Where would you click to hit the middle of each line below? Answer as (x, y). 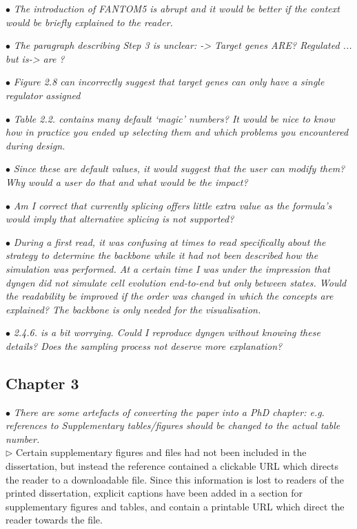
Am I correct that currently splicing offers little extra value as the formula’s (173, 205)
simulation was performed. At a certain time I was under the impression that (168, 268)
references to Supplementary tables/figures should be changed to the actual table (173, 425)
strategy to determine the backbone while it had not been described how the (162, 255)
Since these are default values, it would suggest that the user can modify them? (179, 168)
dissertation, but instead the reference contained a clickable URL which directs (172, 466)
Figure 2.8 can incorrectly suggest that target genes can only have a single (169, 82)
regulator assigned (43, 95)
